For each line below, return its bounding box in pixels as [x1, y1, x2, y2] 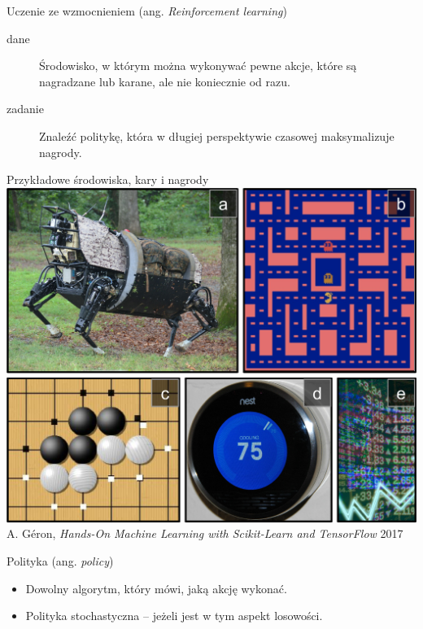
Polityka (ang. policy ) [7, 552, 114, 569]
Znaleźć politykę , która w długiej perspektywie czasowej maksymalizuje [39, 127, 395, 144]
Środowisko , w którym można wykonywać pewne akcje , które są [39, 57, 357, 74]
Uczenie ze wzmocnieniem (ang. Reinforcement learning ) [7, 2, 287, 19]
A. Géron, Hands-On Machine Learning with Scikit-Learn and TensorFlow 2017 [7, 525, 403, 542]
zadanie [7, 100, 44, 117]
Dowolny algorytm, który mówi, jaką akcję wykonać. [25, 579, 287, 596]
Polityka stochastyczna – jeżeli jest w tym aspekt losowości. [25, 607, 323, 624]
